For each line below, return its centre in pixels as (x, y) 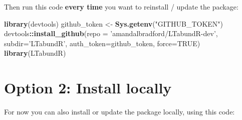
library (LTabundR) (35, 53)
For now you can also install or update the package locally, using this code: (119, 112)
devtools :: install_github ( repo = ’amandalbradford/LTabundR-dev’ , (111, 33)
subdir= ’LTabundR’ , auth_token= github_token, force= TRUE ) (102, 43)
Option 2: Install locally (88, 88)
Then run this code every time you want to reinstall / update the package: (121, 7)
